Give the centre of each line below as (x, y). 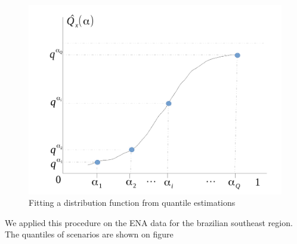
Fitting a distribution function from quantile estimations (132, 203)
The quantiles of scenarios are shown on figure (89, 234)
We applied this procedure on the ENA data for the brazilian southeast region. (149, 222)
